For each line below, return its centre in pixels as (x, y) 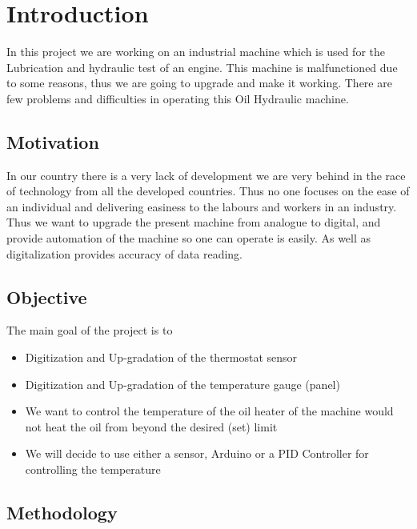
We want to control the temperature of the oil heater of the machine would (209, 411)
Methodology (62, 513)
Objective (47, 297)
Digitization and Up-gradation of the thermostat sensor (161, 357)
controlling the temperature (93, 469)
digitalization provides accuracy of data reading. (125, 253)
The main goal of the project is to (90, 330)
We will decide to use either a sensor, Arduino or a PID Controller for (197, 453)
